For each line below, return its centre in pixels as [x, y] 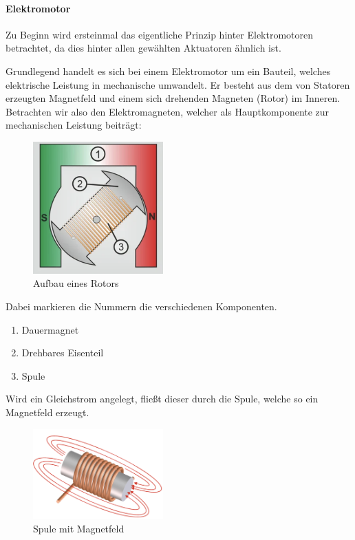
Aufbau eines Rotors [76, 283]
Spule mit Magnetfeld [79, 528]
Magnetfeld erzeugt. [47, 412]
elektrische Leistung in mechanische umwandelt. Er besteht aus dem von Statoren [178, 84]
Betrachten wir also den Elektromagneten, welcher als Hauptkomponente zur [168, 111]
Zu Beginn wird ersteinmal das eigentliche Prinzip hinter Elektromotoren [160, 34]
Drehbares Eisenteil [63, 353]
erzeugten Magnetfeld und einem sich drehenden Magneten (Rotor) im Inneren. [173, 98]
